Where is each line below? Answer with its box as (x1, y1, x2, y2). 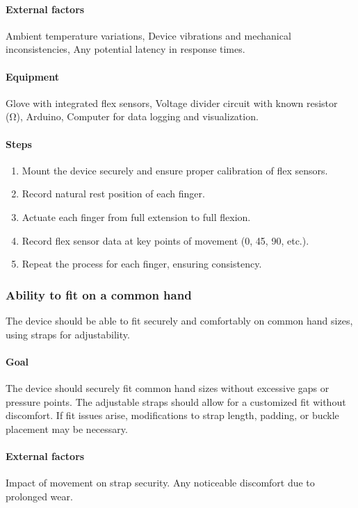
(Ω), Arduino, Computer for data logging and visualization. (6, 109, 259, 124)
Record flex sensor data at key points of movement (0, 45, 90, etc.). (22, 233, 309, 247)
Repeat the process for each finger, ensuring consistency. (22, 256, 262, 271)
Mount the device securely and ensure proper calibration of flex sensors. (22, 163, 328, 177)
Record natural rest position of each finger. (22, 186, 205, 201)
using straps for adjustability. (6, 327, 130, 341)
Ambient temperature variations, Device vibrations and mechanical (6, 28, 291, 42)
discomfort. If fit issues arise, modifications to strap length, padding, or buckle (6, 408, 339, 423)
